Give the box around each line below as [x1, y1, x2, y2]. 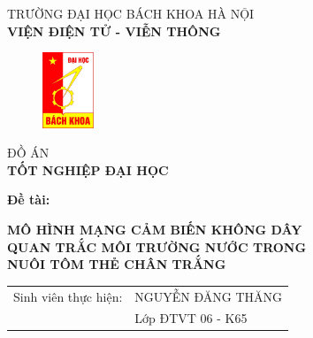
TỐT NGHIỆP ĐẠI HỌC [7, 160, 169, 179]
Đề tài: [7, 190, 50, 209]
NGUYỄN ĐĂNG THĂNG [134, 287, 283, 305]
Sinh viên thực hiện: [13, 287, 123, 305]
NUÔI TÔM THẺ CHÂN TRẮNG [7, 255, 226, 273]
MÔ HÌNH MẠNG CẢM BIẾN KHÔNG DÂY [7, 219, 302, 238]
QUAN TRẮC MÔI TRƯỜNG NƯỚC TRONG [7, 237, 307, 256]
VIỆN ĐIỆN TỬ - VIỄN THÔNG [7, 21, 221, 40]
